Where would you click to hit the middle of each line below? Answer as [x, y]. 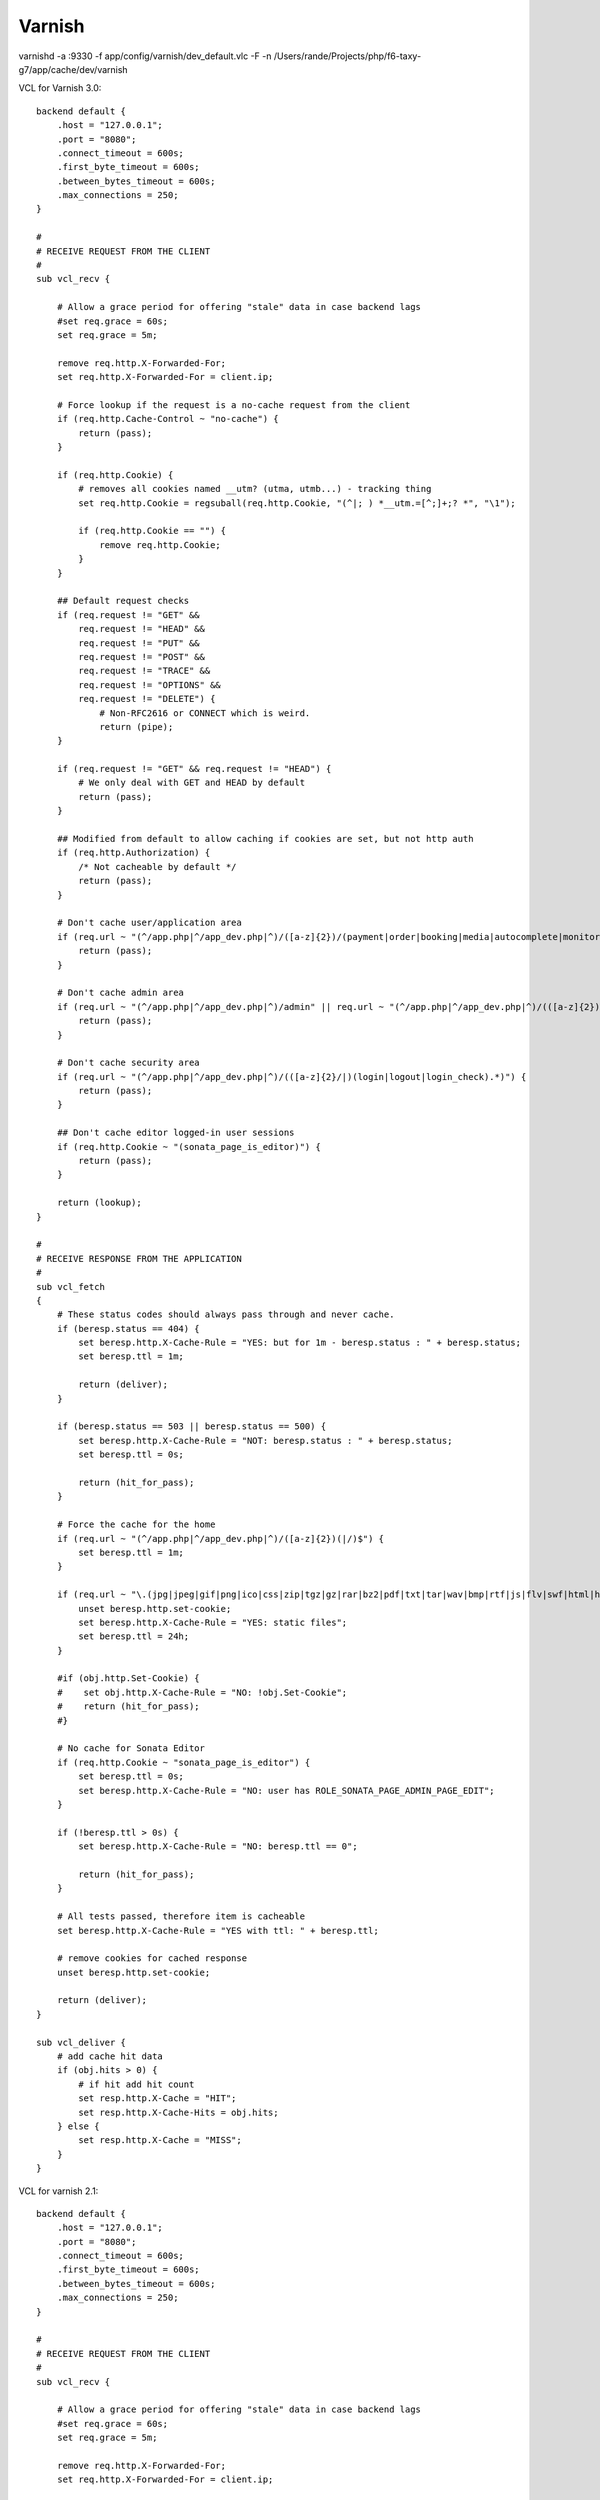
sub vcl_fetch [70, 1286]
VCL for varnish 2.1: [58, 2191]
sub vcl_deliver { [81, 2042]
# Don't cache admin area [120, 993]
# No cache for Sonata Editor [130, 1748]
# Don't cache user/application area [149, 923]
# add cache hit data [110, 2056]
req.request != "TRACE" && [144, 671]
